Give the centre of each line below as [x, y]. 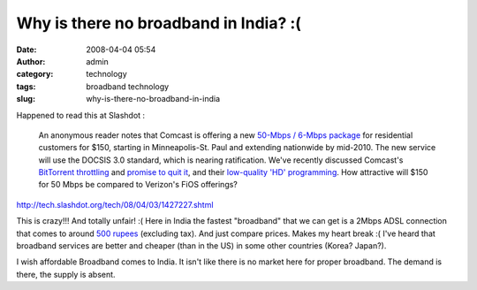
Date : [26, 50]
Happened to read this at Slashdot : [81, 115]
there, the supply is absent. [66, 274]
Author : [31, 61]
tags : [26, 86]
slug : [26, 99]
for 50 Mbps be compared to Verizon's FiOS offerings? [138, 185]
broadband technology [128, 86]
